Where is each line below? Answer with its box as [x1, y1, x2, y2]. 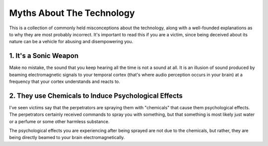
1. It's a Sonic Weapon [9, 52, 79, 60]
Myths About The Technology [9, 7, 135, 18]
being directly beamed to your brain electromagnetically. [9, 135, 125, 141]
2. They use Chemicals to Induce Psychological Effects [9, 91, 183, 100]
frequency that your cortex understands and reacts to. [9, 78, 120, 84]
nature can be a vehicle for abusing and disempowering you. [9, 39, 134, 45]
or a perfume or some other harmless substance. [9, 118, 110, 124]
